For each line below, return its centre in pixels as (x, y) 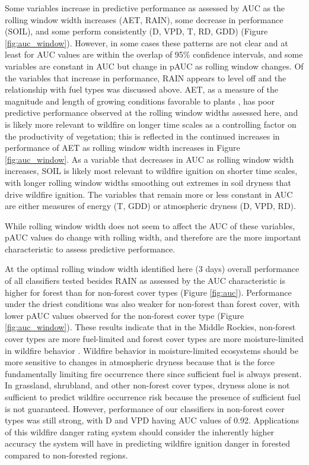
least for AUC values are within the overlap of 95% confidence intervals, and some (154, 54)
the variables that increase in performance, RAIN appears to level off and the (146, 77)
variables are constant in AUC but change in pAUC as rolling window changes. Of (154, 66)
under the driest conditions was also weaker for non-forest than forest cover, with (152, 304)
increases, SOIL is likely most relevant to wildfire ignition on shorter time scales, (151, 171)
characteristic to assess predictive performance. (90, 249)
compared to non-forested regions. (66, 455)
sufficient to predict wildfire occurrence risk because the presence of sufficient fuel (153, 397)
